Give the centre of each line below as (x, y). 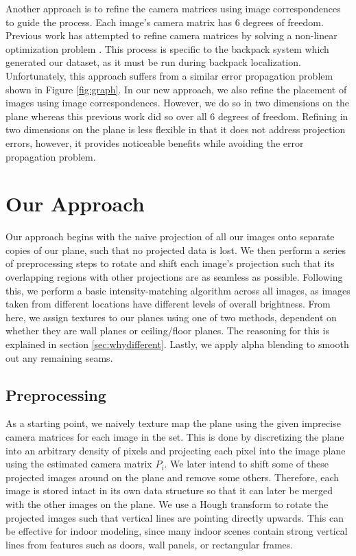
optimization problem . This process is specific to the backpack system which (167, 48)
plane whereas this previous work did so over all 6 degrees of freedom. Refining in (177, 116)
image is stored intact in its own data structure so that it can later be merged (169, 490)
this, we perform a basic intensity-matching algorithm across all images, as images (178, 290)
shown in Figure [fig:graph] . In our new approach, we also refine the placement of (176, 89)
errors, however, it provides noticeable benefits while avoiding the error (155, 142)
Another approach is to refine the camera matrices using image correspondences (173, 8)
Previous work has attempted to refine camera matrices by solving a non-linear (171, 35)
